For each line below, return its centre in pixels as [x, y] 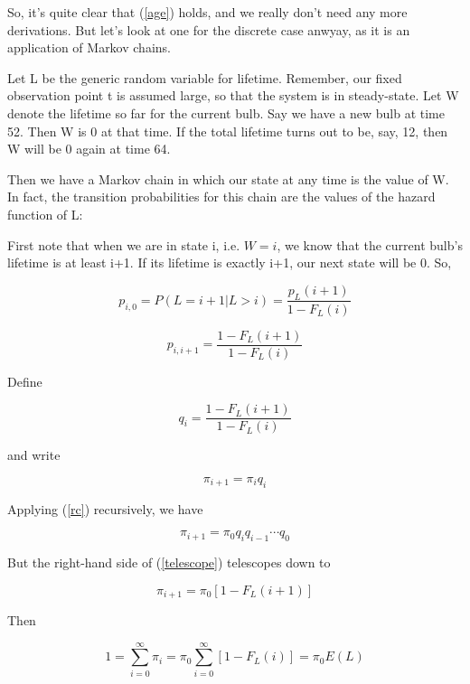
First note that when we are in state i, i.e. [124, 244]
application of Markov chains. [89, 47]
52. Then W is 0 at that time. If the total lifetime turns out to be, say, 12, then [228, 131]
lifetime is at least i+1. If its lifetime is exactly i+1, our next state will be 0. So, [230, 262]
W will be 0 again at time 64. [89, 149]
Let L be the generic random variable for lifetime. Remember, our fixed [205, 77]
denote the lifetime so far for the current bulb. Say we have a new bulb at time [226, 112]
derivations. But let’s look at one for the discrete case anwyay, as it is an [209, 29]
